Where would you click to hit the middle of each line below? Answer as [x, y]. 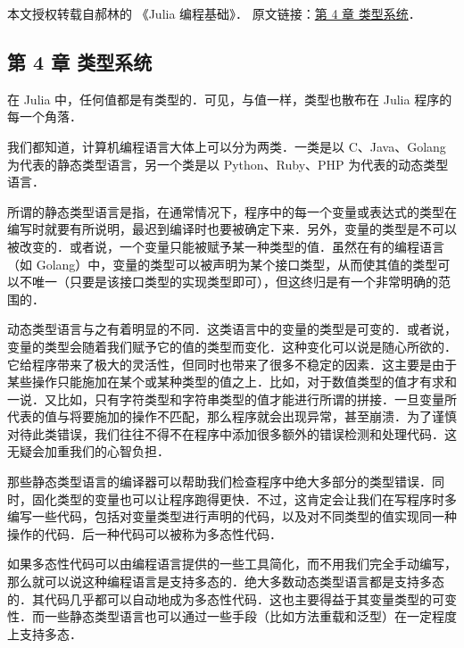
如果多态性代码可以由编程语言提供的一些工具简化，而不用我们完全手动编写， [232, 564]
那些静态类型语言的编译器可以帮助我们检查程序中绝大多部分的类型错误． [220, 482]
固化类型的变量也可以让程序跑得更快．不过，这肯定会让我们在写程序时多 [244, 498]
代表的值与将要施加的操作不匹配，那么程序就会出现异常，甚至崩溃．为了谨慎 [232, 416]
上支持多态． [45, 633]
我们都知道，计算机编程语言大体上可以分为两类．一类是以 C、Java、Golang [227, 146]
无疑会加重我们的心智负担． [88, 451]
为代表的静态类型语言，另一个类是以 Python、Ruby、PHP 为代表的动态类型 [228, 164]
